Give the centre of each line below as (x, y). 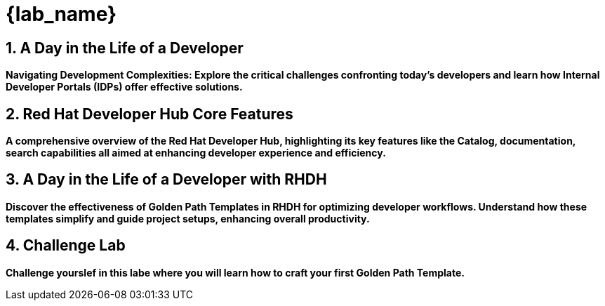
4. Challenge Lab (66, 246)
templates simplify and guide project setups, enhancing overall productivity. (188, 218)
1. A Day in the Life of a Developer (125, 48)
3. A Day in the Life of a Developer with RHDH (166, 180)
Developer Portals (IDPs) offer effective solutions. (124, 87)
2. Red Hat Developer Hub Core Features (149, 114)
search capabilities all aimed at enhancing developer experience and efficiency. (196, 153)
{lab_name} (61, 14)
